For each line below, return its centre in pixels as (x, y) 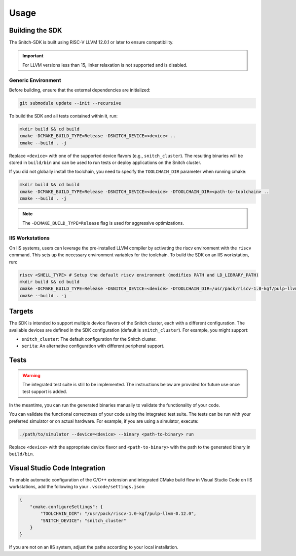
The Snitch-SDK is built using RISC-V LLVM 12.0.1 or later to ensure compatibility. (91, 42)
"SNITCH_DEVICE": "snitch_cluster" (83, 520)
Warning (31, 375)
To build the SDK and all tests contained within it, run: (63, 116)
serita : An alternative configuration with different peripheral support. (93, 346)
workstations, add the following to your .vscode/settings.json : (77, 487)
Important (33, 56)
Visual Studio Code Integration (57, 468)
